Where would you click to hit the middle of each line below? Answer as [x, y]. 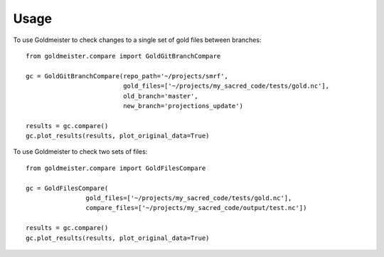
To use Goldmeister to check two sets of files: [80, 152]
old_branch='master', [161, 96]
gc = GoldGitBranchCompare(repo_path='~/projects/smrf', [127, 76]
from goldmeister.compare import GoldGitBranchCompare [123, 56]
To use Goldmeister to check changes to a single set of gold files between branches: [137, 40]
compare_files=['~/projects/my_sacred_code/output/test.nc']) [196, 208]
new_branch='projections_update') [183, 106]
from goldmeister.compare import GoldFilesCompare [116, 168]
